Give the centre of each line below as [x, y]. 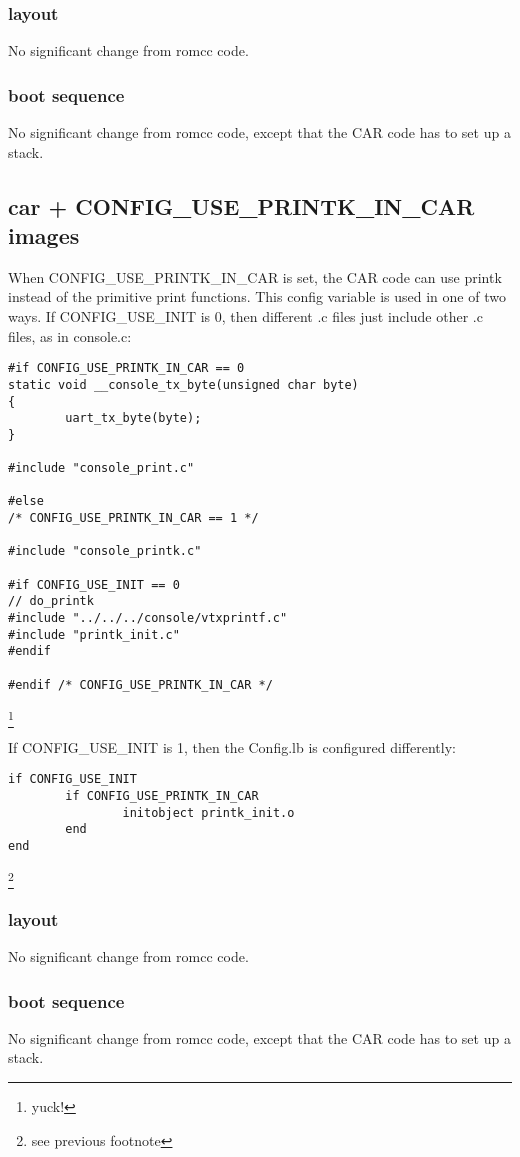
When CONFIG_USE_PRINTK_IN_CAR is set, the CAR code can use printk [255, 276]
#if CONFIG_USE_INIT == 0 [94, 584]
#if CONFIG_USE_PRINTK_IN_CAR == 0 [126, 368]
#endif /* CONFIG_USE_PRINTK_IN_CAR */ [140, 684]
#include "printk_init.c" [94, 634]
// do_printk [51, 601]
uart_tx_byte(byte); [133, 418]
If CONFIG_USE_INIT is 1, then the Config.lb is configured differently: [232, 746]
